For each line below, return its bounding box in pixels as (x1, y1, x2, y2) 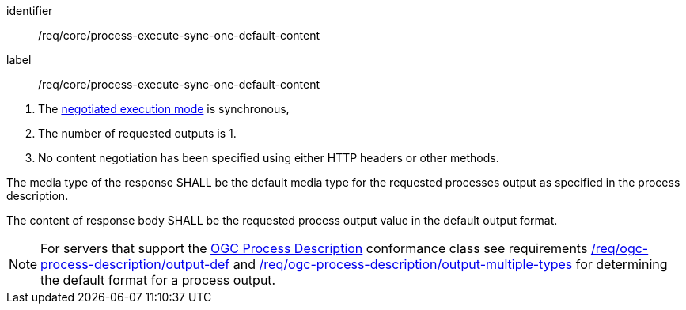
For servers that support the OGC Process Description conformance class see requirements (40, 240, 588, 256)
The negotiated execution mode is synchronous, (38, 102, 290, 115)
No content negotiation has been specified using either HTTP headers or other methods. (38, 151, 499, 164)
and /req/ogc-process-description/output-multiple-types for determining (233, 256, 668, 272)
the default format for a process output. (40, 272, 276, 288)
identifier (6, 4, 53, 17)
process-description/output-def (40, 256, 230, 272)
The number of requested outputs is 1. (38, 127, 237, 140)
